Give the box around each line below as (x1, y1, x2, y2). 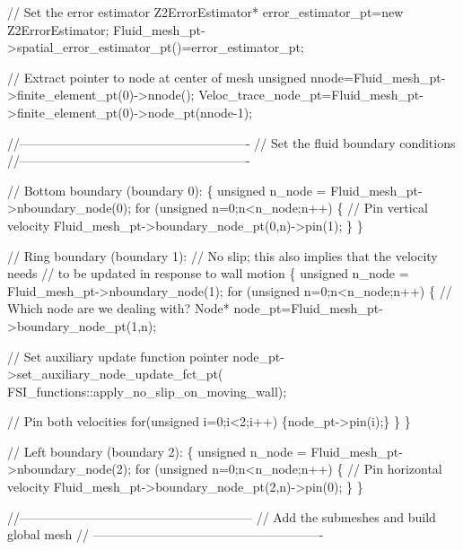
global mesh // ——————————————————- (7, 525, 324, 544)
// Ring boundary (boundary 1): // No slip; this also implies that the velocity (7, 246, 438, 265)
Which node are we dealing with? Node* (7, 299, 230, 318)
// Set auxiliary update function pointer (7, 346, 229, 365)
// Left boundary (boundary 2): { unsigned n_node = (7, 441, 307, 460)
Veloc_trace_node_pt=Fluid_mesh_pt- (198, 85, 424, 104)
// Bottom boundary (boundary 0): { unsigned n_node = (7, 180, 327, 199)
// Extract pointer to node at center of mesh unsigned (7, 67, 307, 86)
